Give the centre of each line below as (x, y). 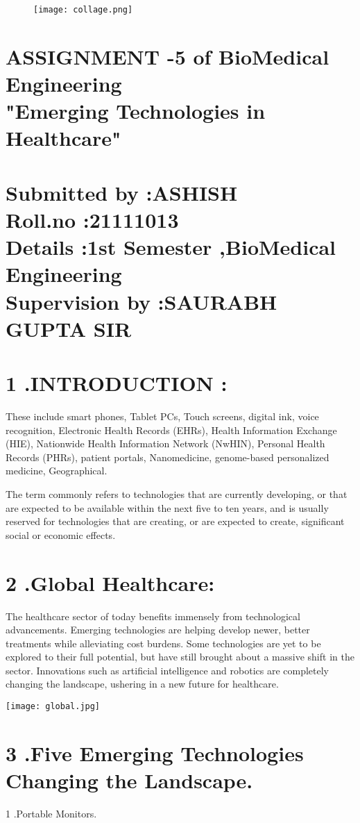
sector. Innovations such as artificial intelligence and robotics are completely (168, 670)
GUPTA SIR (69, 328)
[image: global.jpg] (53, 707)
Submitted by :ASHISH (122, 192)
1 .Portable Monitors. (51, 814)
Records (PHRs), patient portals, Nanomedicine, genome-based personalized (168, 457)
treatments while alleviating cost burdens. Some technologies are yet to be (163, 643)
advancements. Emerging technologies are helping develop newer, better (158, 630)
